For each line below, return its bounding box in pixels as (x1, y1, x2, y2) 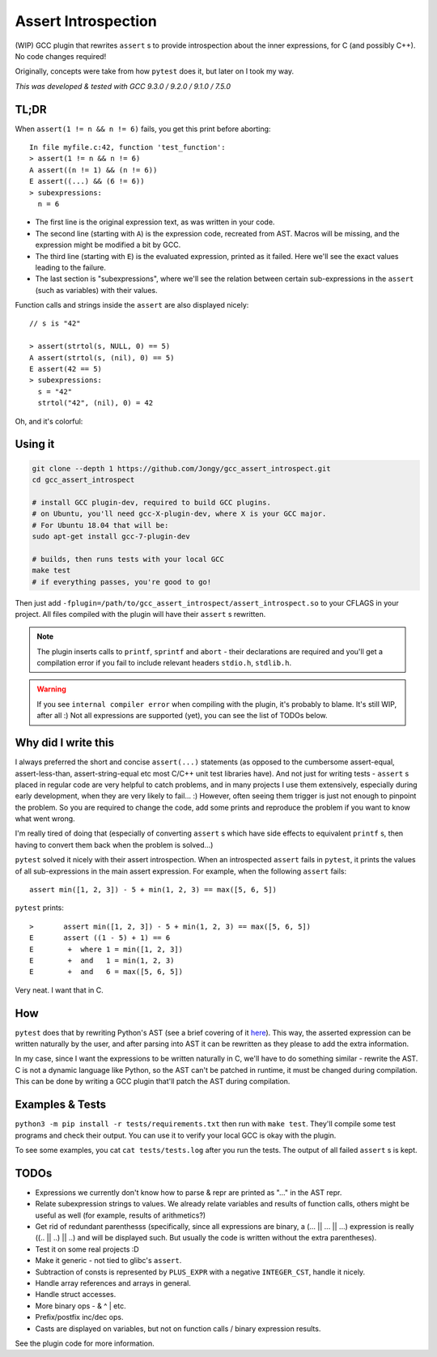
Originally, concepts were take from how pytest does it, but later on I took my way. (15, 66, 295, 76)
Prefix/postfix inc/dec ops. (35, 1312, 124, 1322)
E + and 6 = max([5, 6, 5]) (29, 968, 184, 976)
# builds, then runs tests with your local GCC (32, 555, 224, 564)
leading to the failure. (35, 262, 107, 272)
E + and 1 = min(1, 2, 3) (29, 956, 175, 965)
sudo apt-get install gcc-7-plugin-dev (32, 531, 190, 541)
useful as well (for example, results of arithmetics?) (35, 1210, 206, 1220)
